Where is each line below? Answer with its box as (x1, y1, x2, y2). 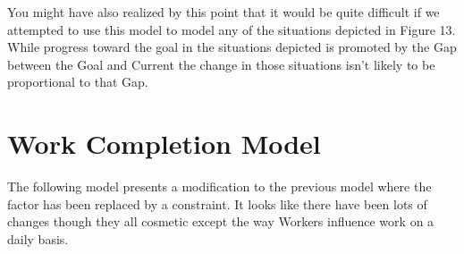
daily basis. (7, 229, 69, 248)
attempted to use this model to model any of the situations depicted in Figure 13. (7, 20, 456, 38)
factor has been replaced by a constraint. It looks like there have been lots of (7, 194, 427, 213)
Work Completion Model (7, 125, 321, 162)
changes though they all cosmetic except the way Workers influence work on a (7, 212, 434, 231)
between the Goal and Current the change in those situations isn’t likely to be (7, 55, 435, 73)
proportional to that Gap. (7, 72, 148, 91)
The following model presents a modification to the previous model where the (7, 177, 432, 196)
